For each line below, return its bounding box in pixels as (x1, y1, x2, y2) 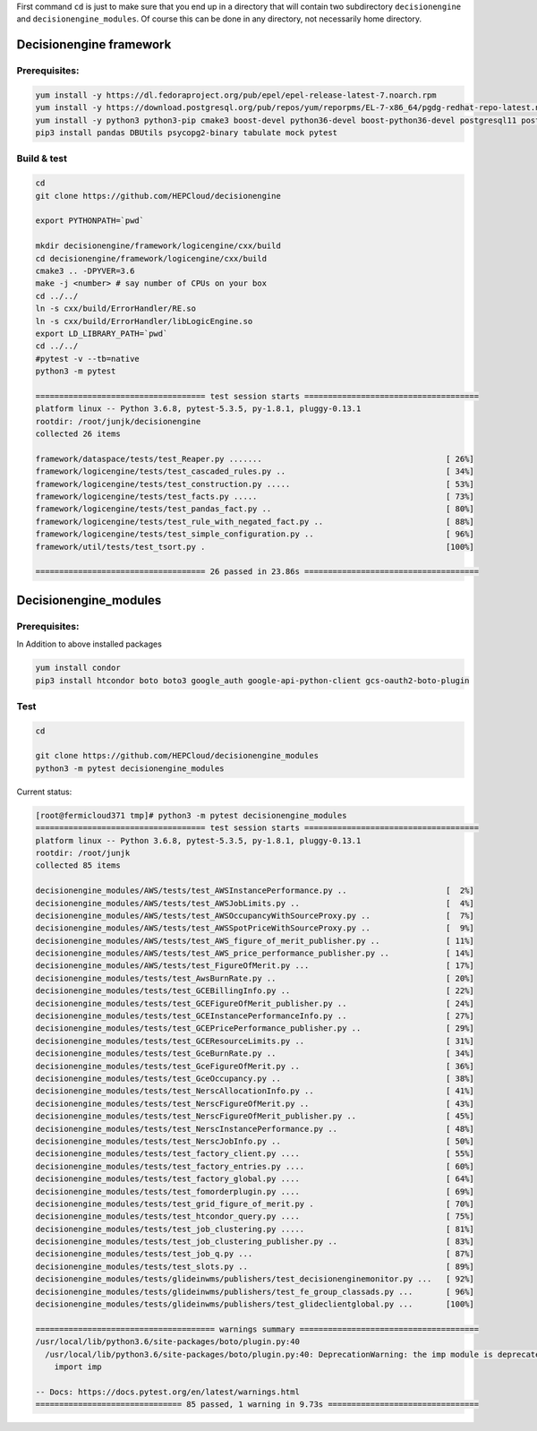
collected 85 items (35, 861, 121, 870)
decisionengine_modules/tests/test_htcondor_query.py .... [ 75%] (35, 1212, 474, 1221)
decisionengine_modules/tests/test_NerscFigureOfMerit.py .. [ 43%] (35, 1098, 474, 1109)
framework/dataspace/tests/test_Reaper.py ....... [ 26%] (35, 453, 474, 464)
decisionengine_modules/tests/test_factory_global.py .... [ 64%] (35, 1174, 474, 1184)
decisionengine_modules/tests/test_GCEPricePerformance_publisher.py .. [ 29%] (35, 1024, 474, 1033)
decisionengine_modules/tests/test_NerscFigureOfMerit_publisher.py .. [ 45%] (35, 1111, 474, 1121)
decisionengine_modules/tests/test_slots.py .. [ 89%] (35, 1261, 474, 1272)
